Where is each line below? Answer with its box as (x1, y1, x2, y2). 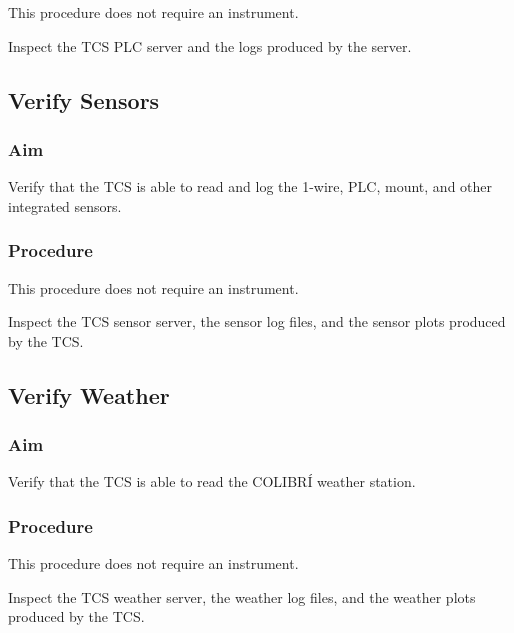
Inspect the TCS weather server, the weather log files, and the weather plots (8, 586, 476, 607)
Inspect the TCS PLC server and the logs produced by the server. (8, 35, 412, 56)
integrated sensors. (8, 195, 122, 216)
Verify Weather (8, 379, 170, 410)
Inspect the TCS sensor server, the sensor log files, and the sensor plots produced (8, 311, 506, 332)
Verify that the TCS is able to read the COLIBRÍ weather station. (8, 471, 416, 492)
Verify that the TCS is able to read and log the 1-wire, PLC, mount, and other (8, 176, 493, 197)
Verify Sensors (8, 84, 160, 115)
